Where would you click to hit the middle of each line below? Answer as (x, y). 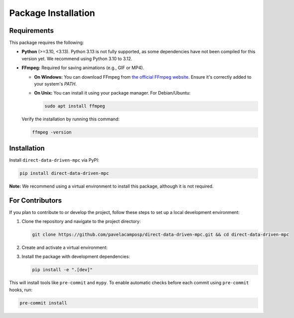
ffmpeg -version (52, 132)
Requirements (32, 31)
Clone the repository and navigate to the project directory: (81, 221)
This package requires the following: (47, 43)
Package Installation (52, 13)
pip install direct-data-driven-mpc (64, 173)
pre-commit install (43, 303)
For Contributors (36, 200)
